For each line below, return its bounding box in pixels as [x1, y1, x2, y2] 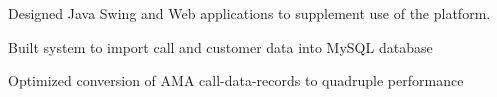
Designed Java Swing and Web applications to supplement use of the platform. [8, 3, 491, 23]
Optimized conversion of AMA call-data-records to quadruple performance [8, 70, 464, 91]
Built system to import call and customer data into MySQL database [8, 36, 433, 57]
